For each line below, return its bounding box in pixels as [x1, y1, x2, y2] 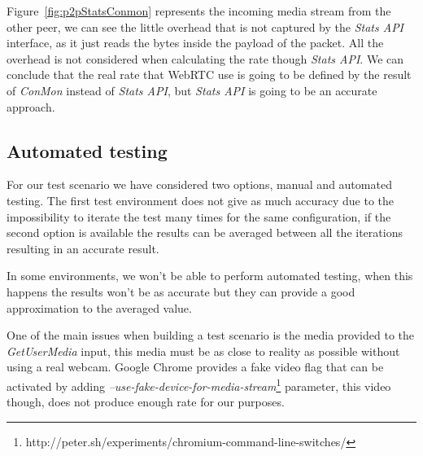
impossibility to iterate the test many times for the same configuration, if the [7, 208, 391, 225]
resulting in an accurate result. [7, 239, 159, 256]
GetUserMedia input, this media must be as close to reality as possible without [7, 342, 400, 359]
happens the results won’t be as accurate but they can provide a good [7, 283, 355, 300]
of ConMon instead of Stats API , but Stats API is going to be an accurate [7, 81, 377, 99]
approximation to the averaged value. [7, 299, 192, 316]
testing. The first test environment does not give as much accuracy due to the [7, 191, 395, 208]
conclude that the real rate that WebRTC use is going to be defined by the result [7, 66, 412, 83]
